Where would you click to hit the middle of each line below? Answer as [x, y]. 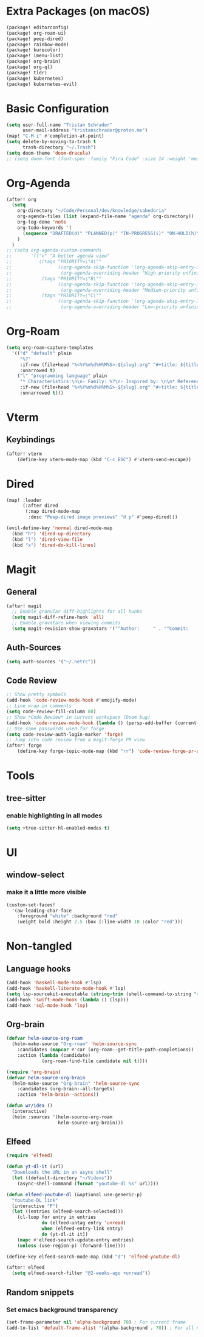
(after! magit [24, 606]
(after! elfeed [25, 1268]
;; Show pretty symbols [36, 695]
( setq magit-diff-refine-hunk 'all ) [58, 617]
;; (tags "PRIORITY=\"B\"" [54, 278]
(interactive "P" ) [35, 1206]
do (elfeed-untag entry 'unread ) [84, 1223]
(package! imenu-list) [35, 56]
